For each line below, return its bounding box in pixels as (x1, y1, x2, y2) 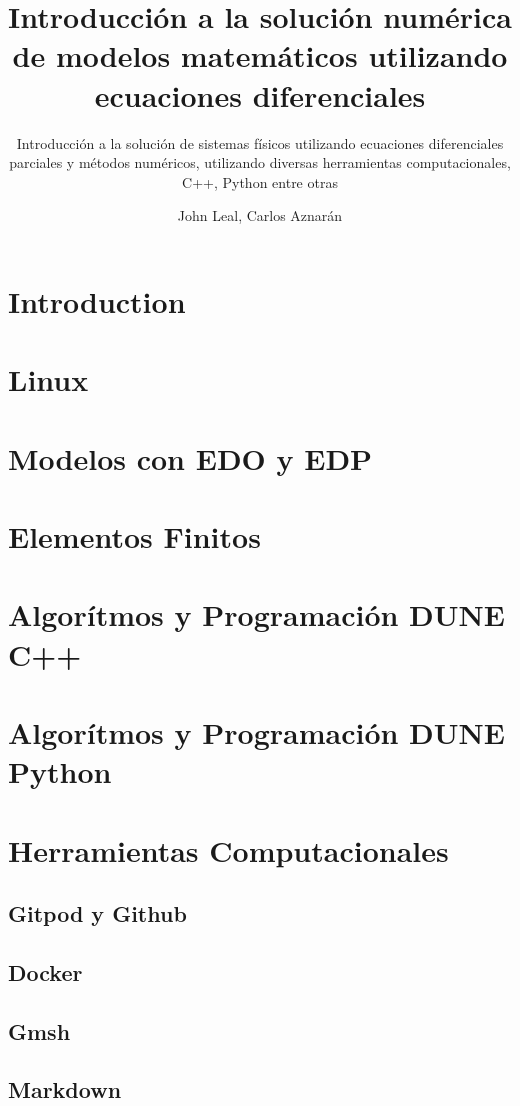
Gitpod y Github (8, 898, 187, 929)
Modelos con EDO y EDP (8, 437, 373, 478)
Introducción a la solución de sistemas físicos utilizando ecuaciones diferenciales (16, 132, 504, 153)
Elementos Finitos (8, 516, 261, 556)
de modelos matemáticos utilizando (12, 35, 508, 76)
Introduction (8, 280, 186, 321)
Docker (8, 956, 83, 987)
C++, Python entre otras (182, 171, 338, 192)
